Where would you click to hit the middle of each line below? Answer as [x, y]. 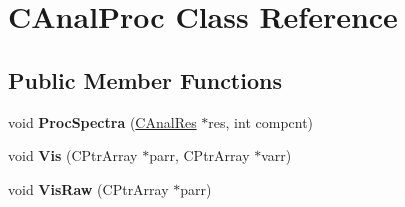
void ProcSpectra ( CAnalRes [102, 121]
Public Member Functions [145, 79]
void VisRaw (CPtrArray [88, 188]
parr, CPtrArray [199, 155]
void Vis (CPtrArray [73, 155]
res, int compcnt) [261, 121]
